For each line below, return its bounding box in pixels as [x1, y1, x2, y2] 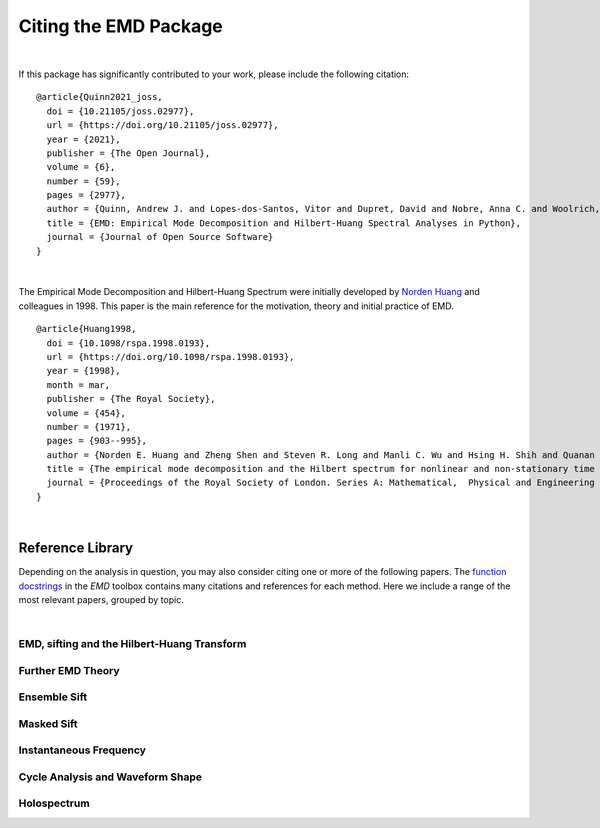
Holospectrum [18, 796, 90, 810]
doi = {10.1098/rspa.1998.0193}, [46, 337, 211, 349]
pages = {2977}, [46, 190, 127, 201]
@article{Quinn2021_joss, [36, 91, 164, 103]
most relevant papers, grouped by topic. [18, 593, 184, 605]
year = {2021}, [46, 133, 121, 145]
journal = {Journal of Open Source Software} [46, 231, 274, 243]
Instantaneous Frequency [18, 743, 147, 757]
